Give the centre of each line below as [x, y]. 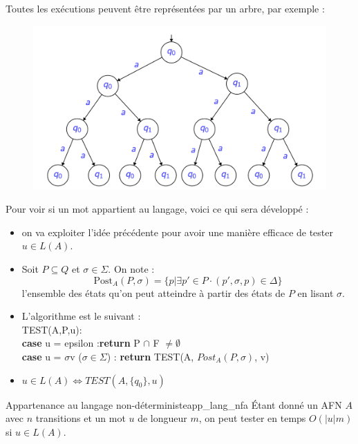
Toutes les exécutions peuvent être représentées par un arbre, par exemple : [165, 8]
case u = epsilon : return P [81, 343]
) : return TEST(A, [150, 357]
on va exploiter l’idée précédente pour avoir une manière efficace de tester [177, 232]
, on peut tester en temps [252, 418]
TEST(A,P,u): [52, 329]
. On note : [131, 269]
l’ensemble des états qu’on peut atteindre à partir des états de [153, 292]
